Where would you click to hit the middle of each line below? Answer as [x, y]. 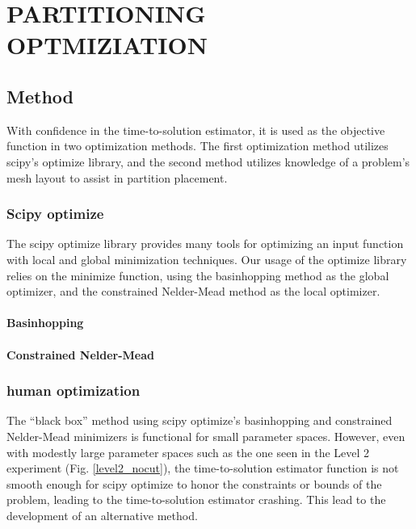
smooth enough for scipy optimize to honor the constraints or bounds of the [194, 483]
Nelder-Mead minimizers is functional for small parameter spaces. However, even [206, 436]
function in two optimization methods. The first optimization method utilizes [197, 146]
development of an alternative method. [102, 515]
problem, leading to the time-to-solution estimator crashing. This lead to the [196, 500]
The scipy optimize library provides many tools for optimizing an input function [205, 244]
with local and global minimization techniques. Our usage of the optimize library [207, 259]
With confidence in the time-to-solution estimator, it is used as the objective [196, 130]
